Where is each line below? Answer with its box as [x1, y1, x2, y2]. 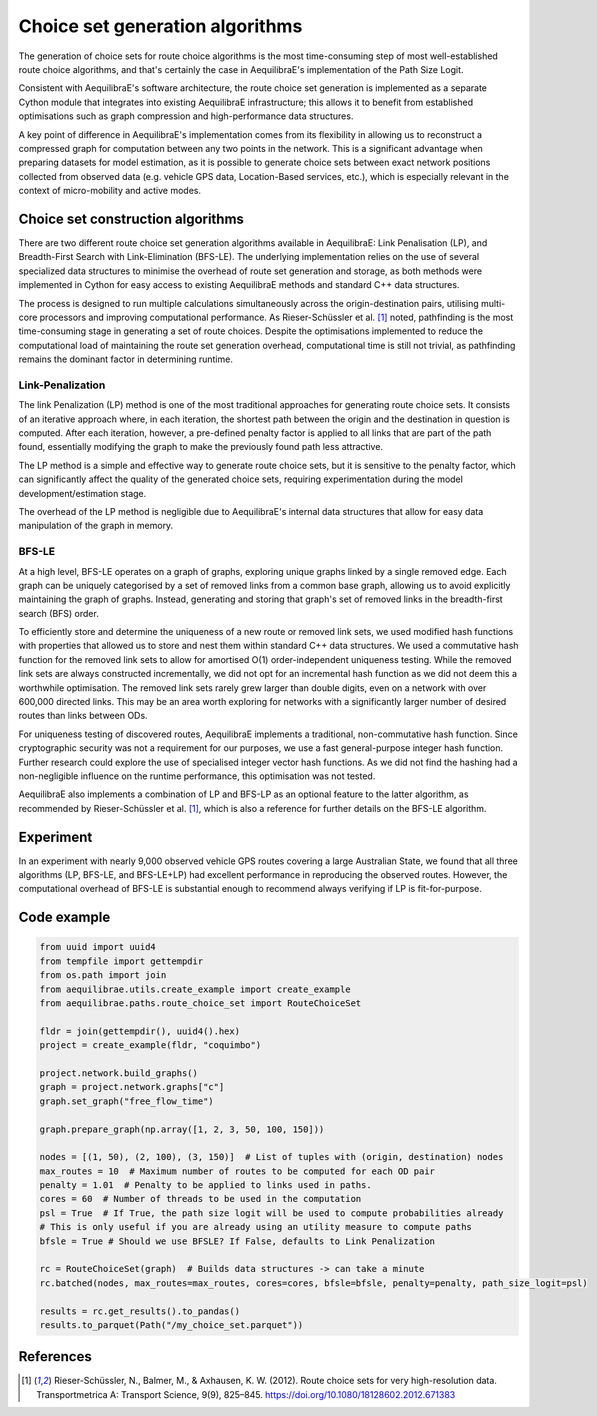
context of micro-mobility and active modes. [18, 185, 202, 197]
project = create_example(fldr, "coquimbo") [39, 1040, 262, 1051]
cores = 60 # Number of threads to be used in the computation [39, 1193, 362, 1205]
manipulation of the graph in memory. [18, 520, 174, 532]
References [18, 1348, 92, 1365]
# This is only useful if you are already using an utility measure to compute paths [39, 1221, 472, 1233]
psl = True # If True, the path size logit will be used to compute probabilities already [39, 1207, 504, 1219]
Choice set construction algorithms [18, 210, 245, 227]
